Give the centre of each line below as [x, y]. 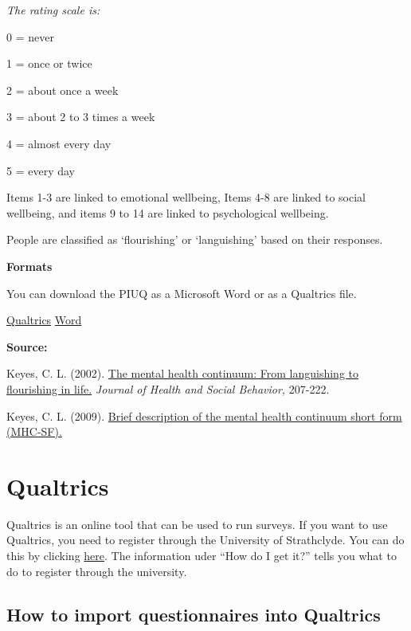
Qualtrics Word [44, 320]
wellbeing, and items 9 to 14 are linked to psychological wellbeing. [168, 212]
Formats [29, 266]
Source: [27, 346]
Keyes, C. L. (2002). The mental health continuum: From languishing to [182, 373]
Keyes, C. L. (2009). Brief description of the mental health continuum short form [204, 415]
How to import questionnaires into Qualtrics [194, 614]
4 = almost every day [59, 143]
